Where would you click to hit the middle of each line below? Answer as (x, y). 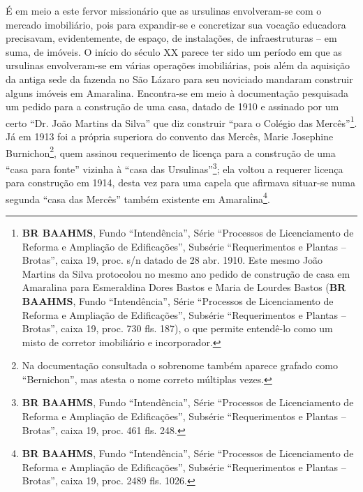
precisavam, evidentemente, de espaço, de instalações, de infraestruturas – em (171, 38)
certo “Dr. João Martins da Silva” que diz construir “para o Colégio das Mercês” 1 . (181, 121)
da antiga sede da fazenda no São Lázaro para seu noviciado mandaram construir (179, 79)
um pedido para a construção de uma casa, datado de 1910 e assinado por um (172, 106)
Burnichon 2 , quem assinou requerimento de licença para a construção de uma (171, 151)
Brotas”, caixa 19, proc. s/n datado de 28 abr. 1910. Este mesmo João (172, 260)
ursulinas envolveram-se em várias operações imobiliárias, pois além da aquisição (178, 65)
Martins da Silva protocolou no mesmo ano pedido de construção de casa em (186, 273)
